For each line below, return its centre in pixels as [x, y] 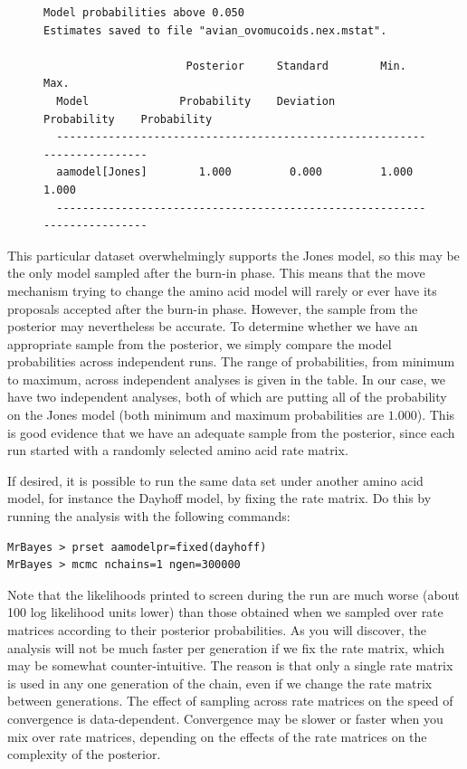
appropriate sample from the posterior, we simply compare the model [200, 343]
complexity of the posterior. [84, 754]
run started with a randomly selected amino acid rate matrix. [178, 450]
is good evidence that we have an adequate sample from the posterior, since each [231, 432]
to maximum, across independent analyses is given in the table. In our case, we [226, 379]
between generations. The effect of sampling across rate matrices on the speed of [230, 701]
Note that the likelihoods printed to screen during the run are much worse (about [233, 594]
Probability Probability [128, 119]
